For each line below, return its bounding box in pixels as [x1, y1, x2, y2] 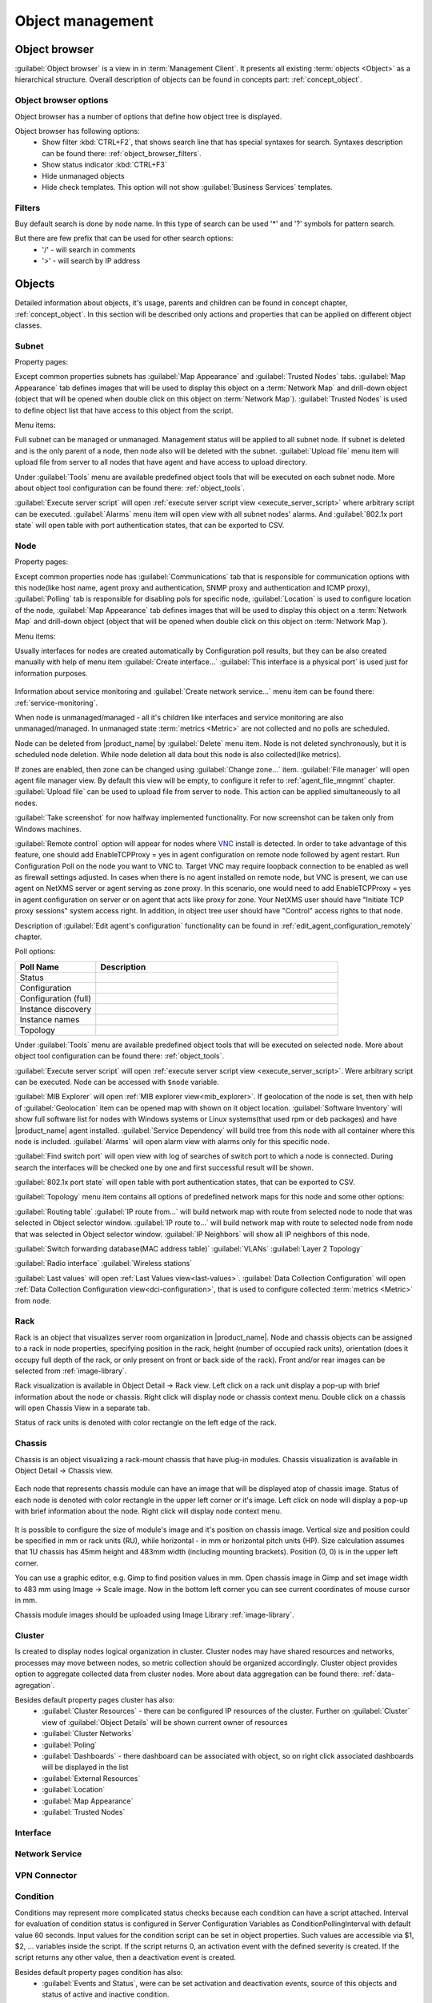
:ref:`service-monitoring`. [14, 698, 98, 707]
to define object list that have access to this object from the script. [14, 405, 234, 415]
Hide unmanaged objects [42, 171, 125, 180]
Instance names [19, 1014, 80, 1025]
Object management [14, 12, 154, 30]
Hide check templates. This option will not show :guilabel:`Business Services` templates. [42, 182, 333, 191]
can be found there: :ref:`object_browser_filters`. [42, 148, 202, 158]
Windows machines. [14, 824, 82, 833]
